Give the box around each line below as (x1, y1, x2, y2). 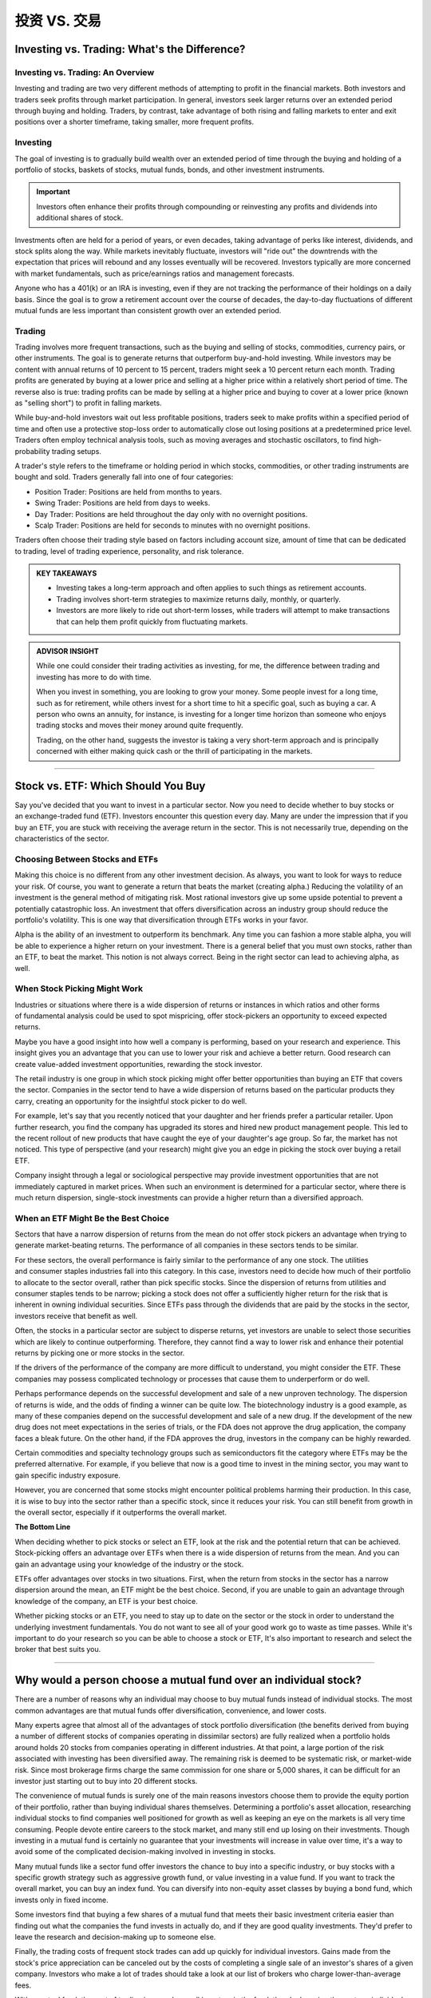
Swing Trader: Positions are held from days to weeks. (34, 498, 211, 507)
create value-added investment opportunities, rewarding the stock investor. (14, 1059, 263, 1069)
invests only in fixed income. (14, 1895, 109, 1904)
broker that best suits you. (14, 1645, 101, 1654)
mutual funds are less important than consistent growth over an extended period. (14, 305, 282, 315)
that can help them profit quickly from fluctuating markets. (56, 616, 248, 627)
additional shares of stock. (36, 213, 124, 223)
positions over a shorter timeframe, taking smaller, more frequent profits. (14, 117, 255, 127)
